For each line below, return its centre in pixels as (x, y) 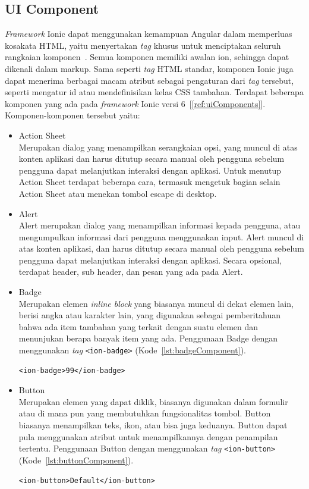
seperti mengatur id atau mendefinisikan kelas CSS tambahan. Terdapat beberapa (154, 92)
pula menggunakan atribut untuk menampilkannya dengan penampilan (148, 436)
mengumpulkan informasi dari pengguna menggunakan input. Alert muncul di (161, 236)
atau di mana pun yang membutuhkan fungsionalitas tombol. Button (145, 413)
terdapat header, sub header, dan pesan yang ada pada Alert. (131, 272)
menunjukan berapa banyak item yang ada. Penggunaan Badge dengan (148, 338)
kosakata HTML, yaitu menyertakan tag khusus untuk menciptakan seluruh (143, 45)
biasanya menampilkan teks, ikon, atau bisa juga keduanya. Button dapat (153, 425)
